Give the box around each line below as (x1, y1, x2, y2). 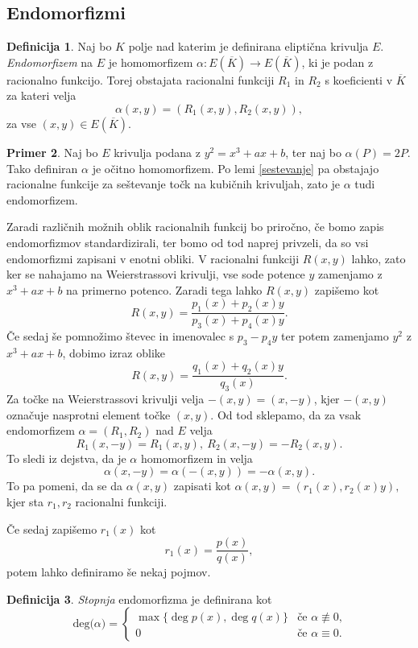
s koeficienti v (325, 71, 393, 88)
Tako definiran (6, 159, 78, 176)
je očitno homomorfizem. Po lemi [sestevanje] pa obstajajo (92, 159, 379, 176)
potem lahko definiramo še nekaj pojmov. (6, 563, 211, 580)
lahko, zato (351, 250, 406, 266)
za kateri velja (6, 87, 77, 104)
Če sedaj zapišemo (6, 520, 97, 537)
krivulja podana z (114, 143, 201, 160)
